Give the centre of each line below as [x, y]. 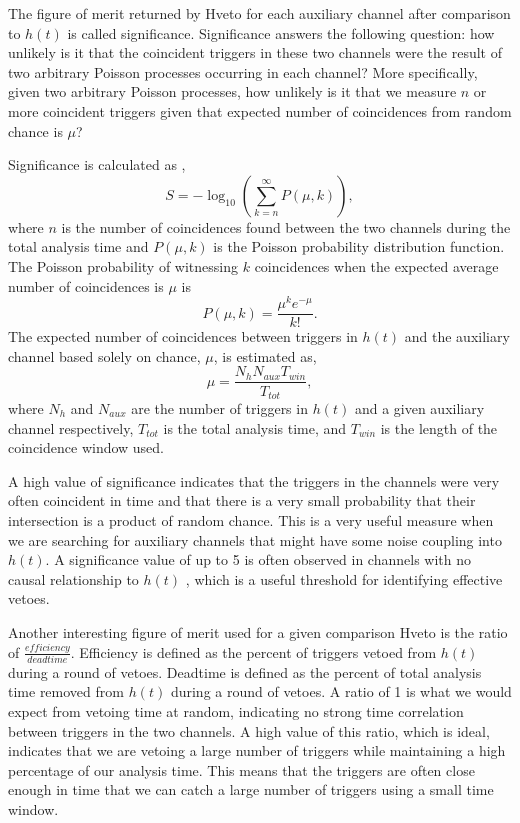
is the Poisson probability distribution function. [359, 246]
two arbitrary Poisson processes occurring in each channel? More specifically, [243, 71]
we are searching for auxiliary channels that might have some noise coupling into [255, 539]
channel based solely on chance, [104, 355]
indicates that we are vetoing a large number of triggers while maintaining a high [257, 750]
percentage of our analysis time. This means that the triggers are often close [241, 769]
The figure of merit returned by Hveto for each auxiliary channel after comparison [259, 13]
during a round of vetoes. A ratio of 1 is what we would [341, 691]
